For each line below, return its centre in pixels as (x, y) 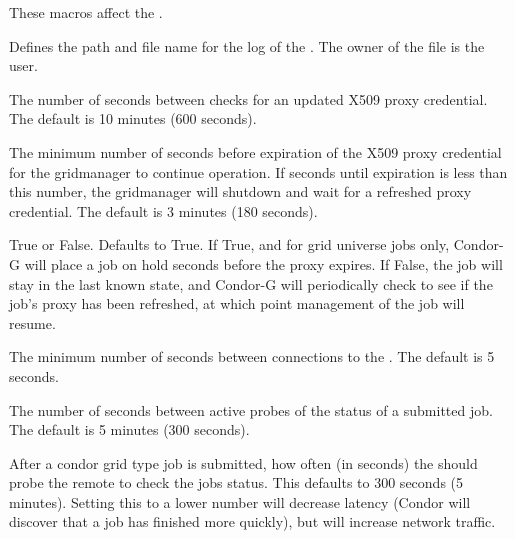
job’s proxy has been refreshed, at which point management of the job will (237, 303)
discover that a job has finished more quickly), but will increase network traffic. (252, 521)
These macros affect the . (86, 12)
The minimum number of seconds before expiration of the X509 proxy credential (255, 151)
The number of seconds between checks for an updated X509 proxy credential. (248, 98)
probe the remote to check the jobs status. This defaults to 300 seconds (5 (236, 482)
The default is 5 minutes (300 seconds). (129, 429)
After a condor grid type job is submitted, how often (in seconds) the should (243, 462)
